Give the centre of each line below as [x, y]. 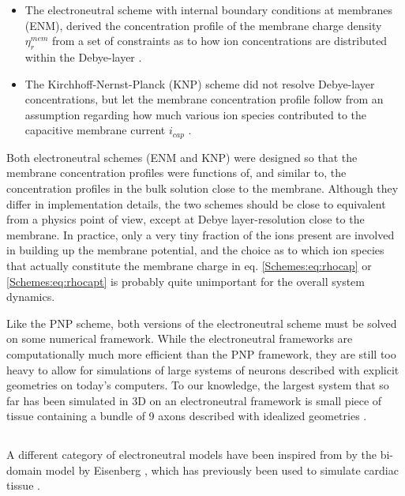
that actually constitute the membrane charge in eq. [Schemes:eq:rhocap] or [189, 265]
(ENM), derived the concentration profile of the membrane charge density [203, 25]
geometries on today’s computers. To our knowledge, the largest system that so [198, 385]
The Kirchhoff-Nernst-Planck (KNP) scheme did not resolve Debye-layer [200, 83]
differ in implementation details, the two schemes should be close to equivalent [196, 203]
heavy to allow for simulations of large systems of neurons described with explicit [203, 369]
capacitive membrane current [95, 130]
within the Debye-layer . [83, 56]
